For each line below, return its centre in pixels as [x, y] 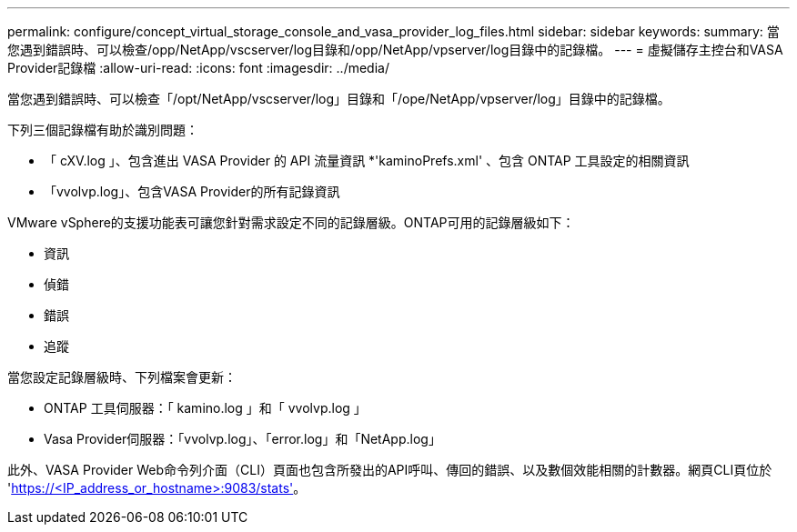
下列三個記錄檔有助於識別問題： [103, 130]
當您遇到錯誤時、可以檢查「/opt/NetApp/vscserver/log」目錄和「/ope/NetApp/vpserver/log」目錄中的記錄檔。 [339, 99]
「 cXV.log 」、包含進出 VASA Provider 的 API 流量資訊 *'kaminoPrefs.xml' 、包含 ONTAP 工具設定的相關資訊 [367, 161]
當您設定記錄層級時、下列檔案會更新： [122, 377]
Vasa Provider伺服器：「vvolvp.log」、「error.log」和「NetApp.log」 [242, 439]
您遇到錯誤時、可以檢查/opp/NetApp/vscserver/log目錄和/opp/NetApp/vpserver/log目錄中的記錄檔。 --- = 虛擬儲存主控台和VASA [395, 50]
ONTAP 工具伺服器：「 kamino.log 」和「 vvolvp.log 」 [205, 408]
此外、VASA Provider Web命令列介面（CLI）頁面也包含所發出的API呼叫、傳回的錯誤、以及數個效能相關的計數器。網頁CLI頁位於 [390, 470]
